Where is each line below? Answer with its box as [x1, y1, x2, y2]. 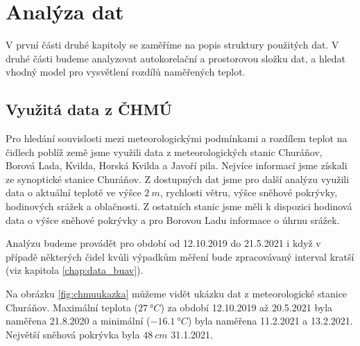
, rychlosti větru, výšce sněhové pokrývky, [160, 185, 338, 200]
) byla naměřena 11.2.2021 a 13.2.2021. [187, 313, 353, 328]
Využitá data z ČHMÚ [6, 98, 172, 120]
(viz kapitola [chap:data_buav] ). [6, 263, 144, 277]
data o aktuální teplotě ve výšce [6, 185, 142, 200]
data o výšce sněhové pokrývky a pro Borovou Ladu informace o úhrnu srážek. [6, 212, 340, 227]
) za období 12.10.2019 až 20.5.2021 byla [160, 300, 333, 314]
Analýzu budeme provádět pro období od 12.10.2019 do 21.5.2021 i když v [6, 236, 321, 250]
